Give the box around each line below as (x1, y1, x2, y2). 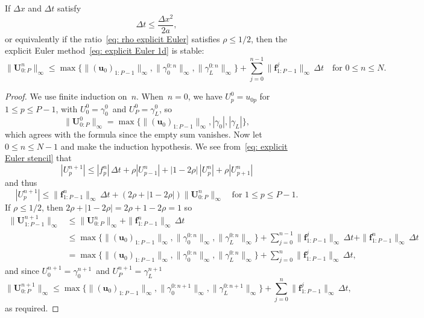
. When (136, 90, 163, 103)
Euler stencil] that (5, 151, 72, 164)
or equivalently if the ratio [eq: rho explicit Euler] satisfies (5, 32, 220, 45)
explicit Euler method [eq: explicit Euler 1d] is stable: (5, 44, 204, 57)
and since (5, 264, 39, 277)
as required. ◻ (5, 302, 59, 314)
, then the (251, 32, 287, 45)
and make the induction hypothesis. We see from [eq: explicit (60, 139, 288, 152)
